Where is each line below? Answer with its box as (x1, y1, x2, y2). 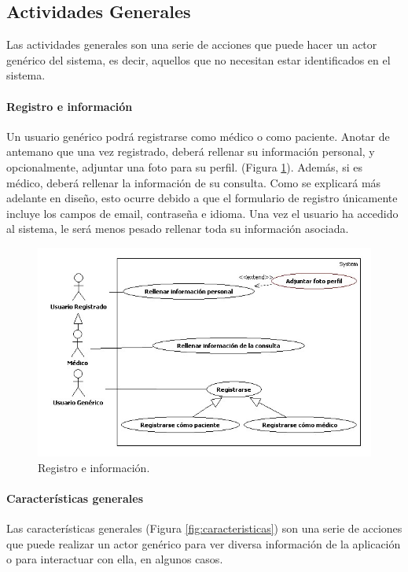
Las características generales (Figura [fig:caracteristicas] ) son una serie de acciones (6, 519, 402, 536)
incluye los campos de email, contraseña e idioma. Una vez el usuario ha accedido (6, 205, 399, 221)
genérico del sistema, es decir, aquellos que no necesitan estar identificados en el (6, 51, 391, 68)
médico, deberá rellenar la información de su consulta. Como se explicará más (6, 174, 381, 190)
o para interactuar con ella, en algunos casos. (6, 551, 223, 567)
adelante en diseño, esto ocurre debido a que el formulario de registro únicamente (6, 190, 398, 206)
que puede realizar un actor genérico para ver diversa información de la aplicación (6, 535, 401, 552)
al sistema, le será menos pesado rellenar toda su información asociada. (6, 220, 349, 237)
